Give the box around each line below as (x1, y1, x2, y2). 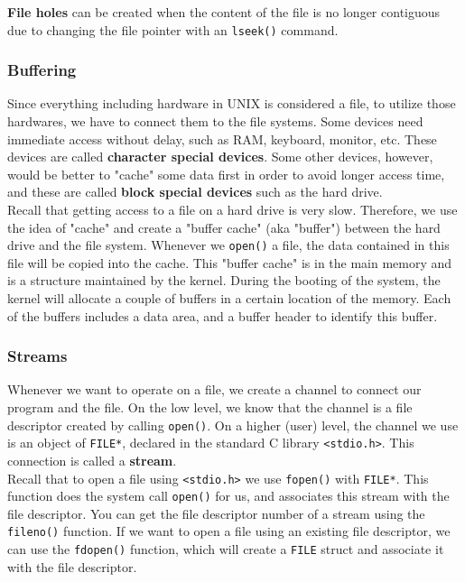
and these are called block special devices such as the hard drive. (7, 182, 383, 201)
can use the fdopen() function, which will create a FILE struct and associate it (7, 540, 444, 559)
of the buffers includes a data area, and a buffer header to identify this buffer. (7, 306, 438, 325)
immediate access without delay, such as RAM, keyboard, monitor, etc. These (7, 129, 437, 148)
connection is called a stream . (7, 450, 177, 469)
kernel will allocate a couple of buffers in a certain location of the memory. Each (7, 289, 451, 308)
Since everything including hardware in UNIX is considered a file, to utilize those (7, 94, 456, 113)
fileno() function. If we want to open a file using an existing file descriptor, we (7, 522, 451, 540)
